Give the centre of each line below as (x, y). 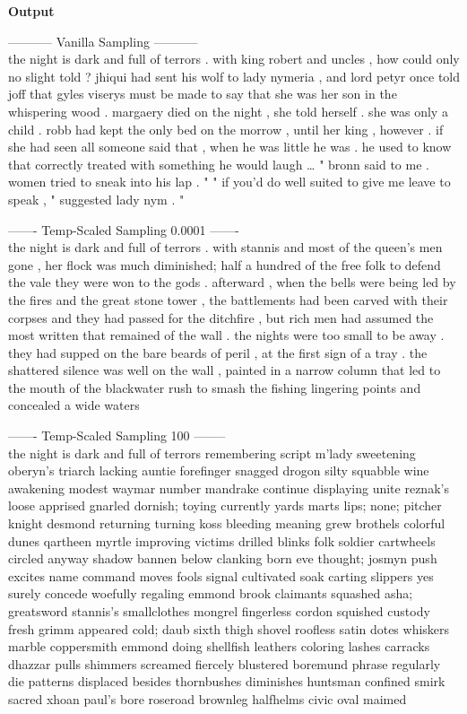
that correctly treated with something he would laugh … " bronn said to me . (219, 164)
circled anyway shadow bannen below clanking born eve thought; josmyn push (223, 558)
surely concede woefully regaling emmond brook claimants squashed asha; (211, 593)
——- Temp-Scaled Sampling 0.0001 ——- (124, 229)
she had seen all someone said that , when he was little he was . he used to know (230, 147)
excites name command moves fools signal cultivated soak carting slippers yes (221, 575)
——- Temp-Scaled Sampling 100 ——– (117, 435)
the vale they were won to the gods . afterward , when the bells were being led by (232, 282)
